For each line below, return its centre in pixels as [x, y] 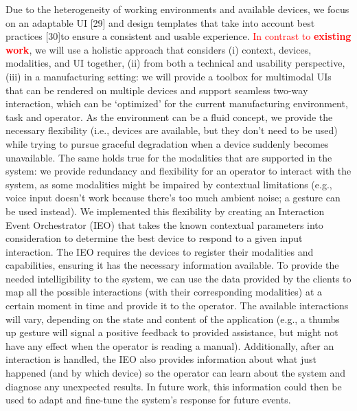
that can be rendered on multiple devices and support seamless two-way [157, 90]
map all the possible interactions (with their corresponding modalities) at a [164, 292]
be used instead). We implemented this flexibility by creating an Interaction [165, 211]
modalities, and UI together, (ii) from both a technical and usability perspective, [175, 63]
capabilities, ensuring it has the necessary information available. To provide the [172, 265]
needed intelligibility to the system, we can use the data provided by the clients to [178, 278]
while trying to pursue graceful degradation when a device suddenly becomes [167, 143]
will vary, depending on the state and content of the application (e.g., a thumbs [173, 319]
